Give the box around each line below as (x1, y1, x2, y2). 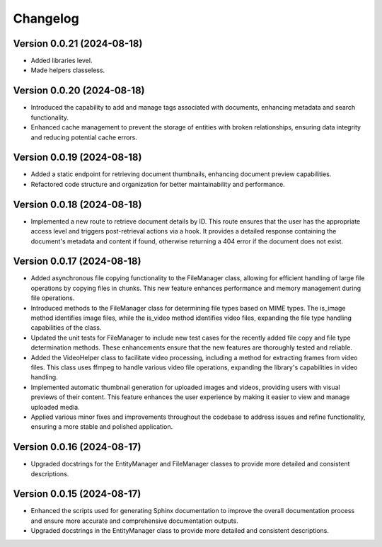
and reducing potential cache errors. (30, 133, 138, 142)
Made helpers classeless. (30, 66, 105, 74)
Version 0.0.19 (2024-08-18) (13, 151, 142, 163)
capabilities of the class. (30, 323, 102, 332)
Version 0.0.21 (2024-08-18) (13, 38, 143, 50)
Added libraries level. (30, 57, 93, 65)
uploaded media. (30, 403, 81, 411)
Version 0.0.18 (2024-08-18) (13, 198, 142, 210)
